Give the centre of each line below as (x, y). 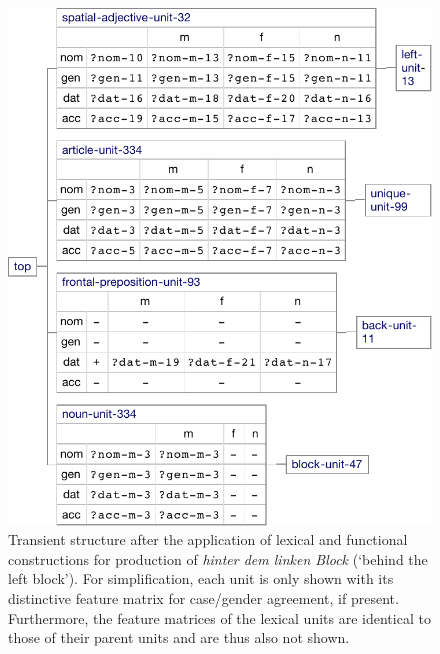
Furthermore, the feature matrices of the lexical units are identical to (219, 617)
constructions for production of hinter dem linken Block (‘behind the (218, 558)
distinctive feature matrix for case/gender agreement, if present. (203, 598)
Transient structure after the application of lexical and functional (208, 539)
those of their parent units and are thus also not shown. (179, 637)
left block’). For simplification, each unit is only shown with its (201, 578)
